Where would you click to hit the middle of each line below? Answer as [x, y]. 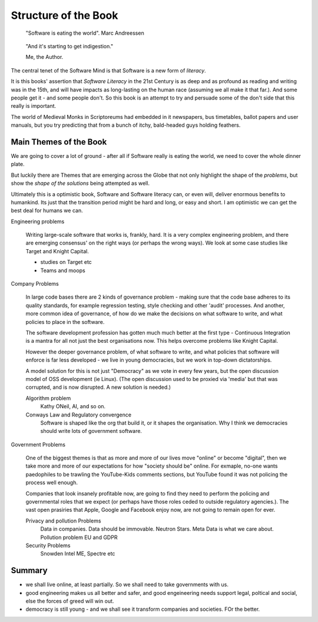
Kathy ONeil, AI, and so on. [73, 406]
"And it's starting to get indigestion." [69, 46]
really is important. [34, 106]
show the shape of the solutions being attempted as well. [80, 183]
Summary [29, 570]
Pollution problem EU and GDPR [79, 537]
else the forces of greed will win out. [70, 601]
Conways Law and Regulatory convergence [79, 415]
